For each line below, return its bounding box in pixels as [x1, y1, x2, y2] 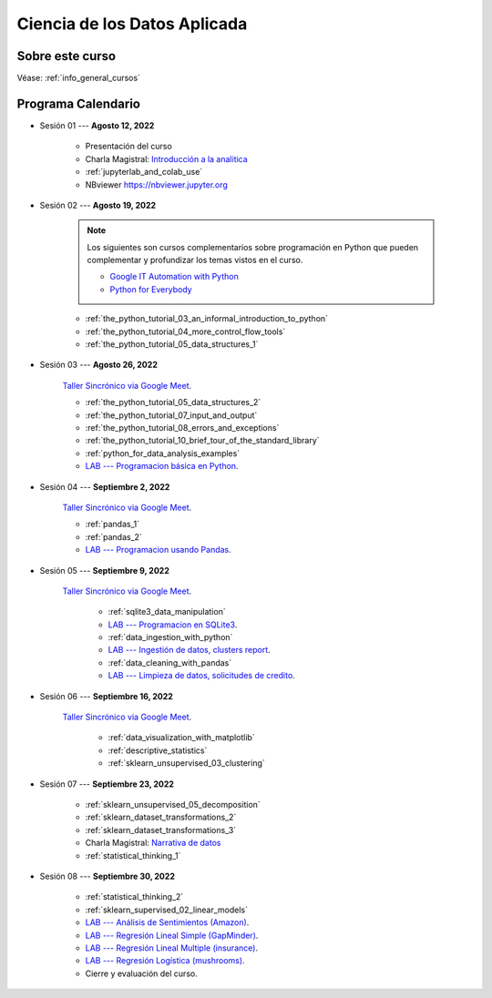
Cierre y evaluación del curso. [85, 968, 198, 979]
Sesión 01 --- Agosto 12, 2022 [39, 119, 155, 131]
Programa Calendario [16, 96, 141, 111]
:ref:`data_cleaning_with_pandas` [108, 657, 232, 668]
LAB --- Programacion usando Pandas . [85, 545, 231, 555]
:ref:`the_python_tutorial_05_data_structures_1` [85, 339, 259, 350]
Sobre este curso [16, 48, 117, 64]
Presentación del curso [85, 141, 172, 152]
